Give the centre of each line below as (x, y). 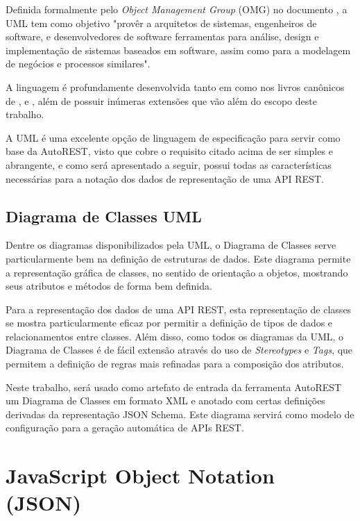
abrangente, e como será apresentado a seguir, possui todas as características (169, 164)
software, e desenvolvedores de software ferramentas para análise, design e (162, 36)
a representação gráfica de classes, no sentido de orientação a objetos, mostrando (177, 272)
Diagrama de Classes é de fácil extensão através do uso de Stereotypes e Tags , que (179, 350)
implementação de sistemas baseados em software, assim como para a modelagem (178, 50)
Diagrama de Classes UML (104, 216)
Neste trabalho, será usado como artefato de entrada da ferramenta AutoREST (174, 387)
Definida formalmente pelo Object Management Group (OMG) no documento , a (177, 9)
